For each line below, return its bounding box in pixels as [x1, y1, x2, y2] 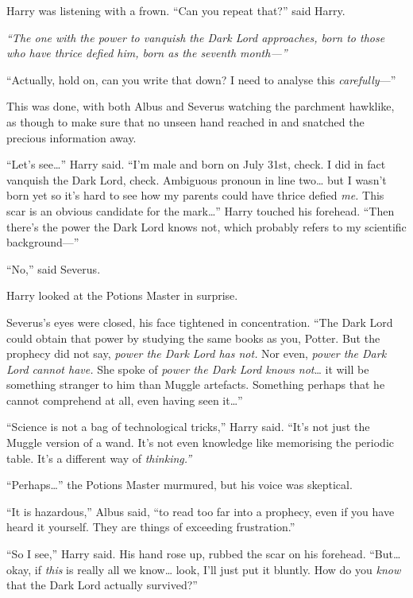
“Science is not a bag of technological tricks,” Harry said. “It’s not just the [6, 418, 370, 435]
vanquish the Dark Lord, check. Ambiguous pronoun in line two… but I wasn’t [6, 171, 387, 188]
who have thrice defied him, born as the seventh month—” [6, 45, 288, 61]
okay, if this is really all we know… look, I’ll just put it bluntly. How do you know [6, 561, 401, 577]
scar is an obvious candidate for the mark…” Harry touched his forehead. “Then [6, 202, 395, 219]
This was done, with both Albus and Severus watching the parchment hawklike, [6, 98, 395, 115]
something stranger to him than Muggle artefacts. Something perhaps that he [6, 376, 385, 393]
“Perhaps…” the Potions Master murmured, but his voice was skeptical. [6, 476, 353, 493]
